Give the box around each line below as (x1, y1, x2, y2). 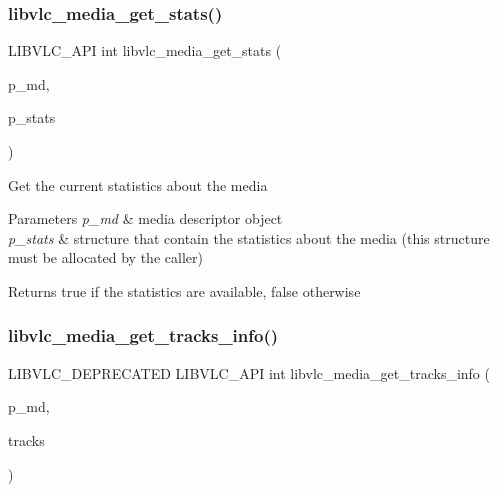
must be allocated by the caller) (8, 247, 203, 268)
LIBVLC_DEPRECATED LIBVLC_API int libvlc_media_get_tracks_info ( (8, 362, 490, 383)
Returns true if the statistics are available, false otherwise (8, 280, 361, 301)
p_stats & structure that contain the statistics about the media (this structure (8, 227, 490, 248)
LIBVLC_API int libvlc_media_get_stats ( (8, 40, 282, 61)
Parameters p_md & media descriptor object (8, 208, 283, 229)
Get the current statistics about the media (8, 174, 268, 195)
